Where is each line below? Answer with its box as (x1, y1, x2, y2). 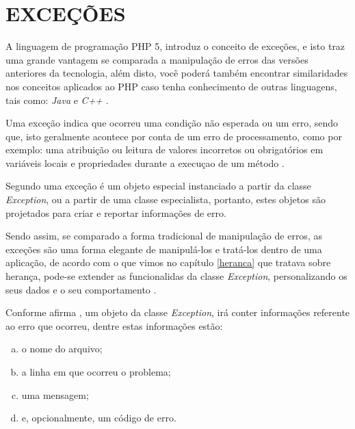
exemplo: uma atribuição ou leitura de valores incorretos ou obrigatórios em (5, 142, 324, 157)
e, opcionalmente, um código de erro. (21, 411, 176, 425)
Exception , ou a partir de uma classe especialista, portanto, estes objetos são (5, 192, 326, 207)
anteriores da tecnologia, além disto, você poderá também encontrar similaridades (5, 66, 348, 80)
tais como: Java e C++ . (5, 92, 109, 107)
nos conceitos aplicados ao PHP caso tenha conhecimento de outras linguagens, (5, 79, 337, 93)
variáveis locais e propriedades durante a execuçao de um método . (5, 155, 285, 170)
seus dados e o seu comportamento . (5, 282, 157, 296)
